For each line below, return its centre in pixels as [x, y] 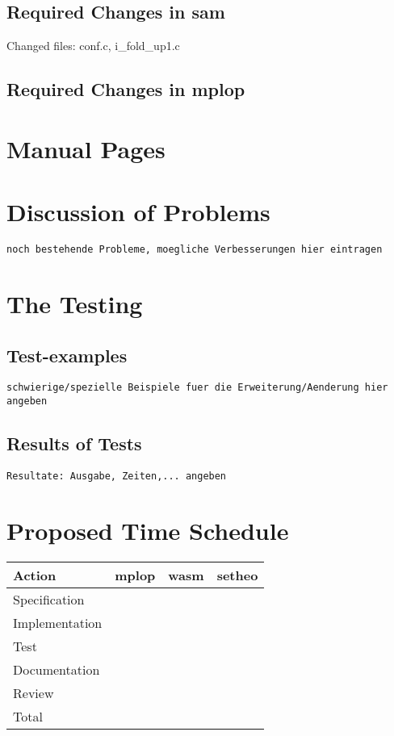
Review [34, 692]
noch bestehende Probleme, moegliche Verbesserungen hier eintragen [195, 250]
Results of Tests [74, 443]
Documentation [57, 669]
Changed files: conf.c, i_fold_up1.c [93, 46]
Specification [49, 599]
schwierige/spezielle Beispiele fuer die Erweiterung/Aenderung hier [197, 388]
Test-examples [67, 355]
